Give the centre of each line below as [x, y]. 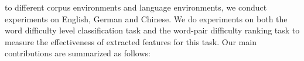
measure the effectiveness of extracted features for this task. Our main [131, 41]
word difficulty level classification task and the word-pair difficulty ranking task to [152, 30]
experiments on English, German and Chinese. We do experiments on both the [146, 18]
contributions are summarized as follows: [78, 53]
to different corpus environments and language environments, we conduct [136, 7]
